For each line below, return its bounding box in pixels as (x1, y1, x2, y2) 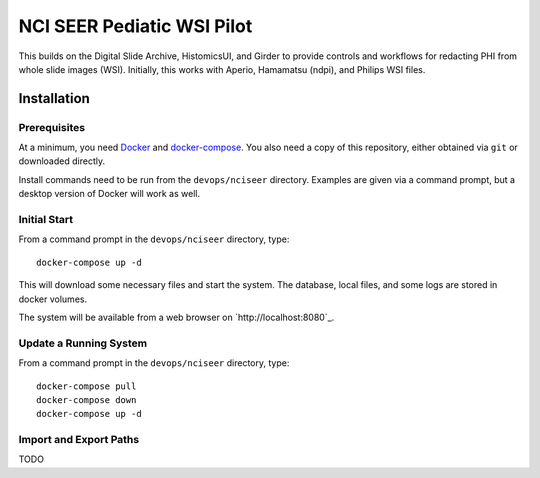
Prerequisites (18, 120, 85, 134)
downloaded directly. (18, 155, 105, 167)
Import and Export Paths (18, 433, 140, 447)
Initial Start (18, 213, 74, 227)
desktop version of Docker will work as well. (18, 188, 200, 200)
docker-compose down (36, 394, 137, 405)
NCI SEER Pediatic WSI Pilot (18, 15, 253, 37)
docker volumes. (18, 293, 88, 305)
